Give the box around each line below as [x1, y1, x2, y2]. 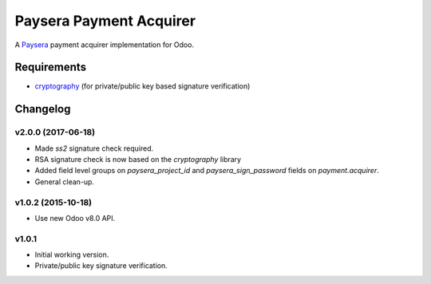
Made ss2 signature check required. [34, 144, 154, 153]
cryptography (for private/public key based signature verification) [34, 81, 251, 91]
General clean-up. [34, 176, 95, 187]
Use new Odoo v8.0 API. [34, 213, 116, 223]
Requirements [14, 61, 87, 74]
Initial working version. [34, 250, 109, 259]
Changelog [14, 102, 71, 116]
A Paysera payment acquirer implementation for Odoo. [14, 40, 195, 49]
